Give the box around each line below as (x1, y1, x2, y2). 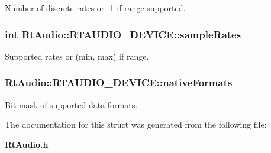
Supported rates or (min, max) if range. (5, 50, 149, 62)
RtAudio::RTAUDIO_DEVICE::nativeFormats (5, 75, 233, 90)
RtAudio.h (5, 138, 49, 150)
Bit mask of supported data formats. (5, 98, 138, 110)
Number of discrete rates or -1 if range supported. (5, 2, 186, 14)
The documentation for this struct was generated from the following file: (5, 118, 267, 131)
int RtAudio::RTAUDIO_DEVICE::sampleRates (5, 27, 241, 41)
